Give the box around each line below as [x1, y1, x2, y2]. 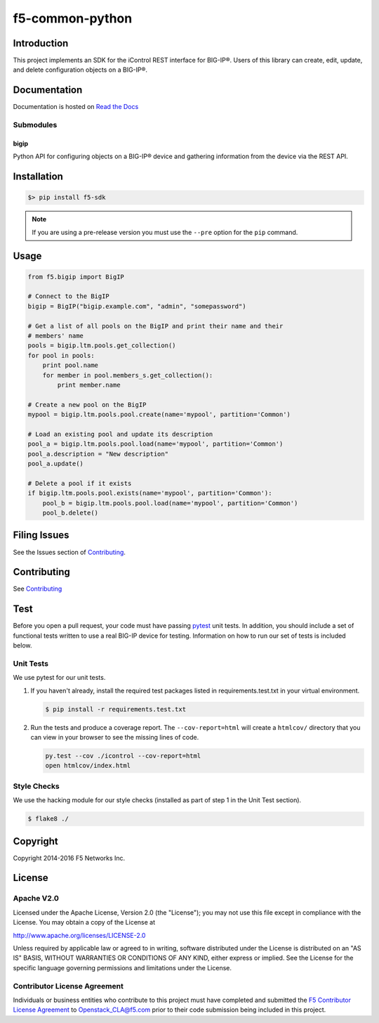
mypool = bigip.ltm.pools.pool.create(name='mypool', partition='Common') [27, 411, 291, 418]
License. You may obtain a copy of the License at [13, 918, 156, 927]
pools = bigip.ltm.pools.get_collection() [27, 342, 176, 349]
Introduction [13, 37, 69, 49]
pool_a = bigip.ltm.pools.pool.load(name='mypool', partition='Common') [27, 440, 284, 448]
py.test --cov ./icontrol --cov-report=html [45, 752, 201, 760]
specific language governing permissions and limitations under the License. [13, 963, 232, 972]
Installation [13, 171, 63, 183]
